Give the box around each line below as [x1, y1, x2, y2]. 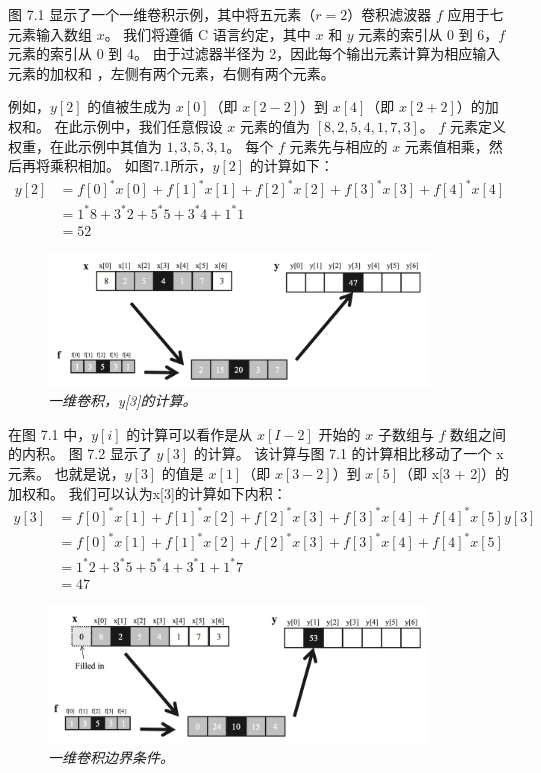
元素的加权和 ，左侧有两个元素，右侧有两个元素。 [8, 62, 335, 83]
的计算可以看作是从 [126, 423, 253, 444]
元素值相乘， [404, 135, 489, 156]
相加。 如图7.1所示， [77, 155, 213, 176]
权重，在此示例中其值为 [8, 135, 162, 156]
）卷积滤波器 [347, 4, 432, 24]
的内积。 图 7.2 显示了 [8, 443, 152, 464]
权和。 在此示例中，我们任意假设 [8, 115, 223, 136]
